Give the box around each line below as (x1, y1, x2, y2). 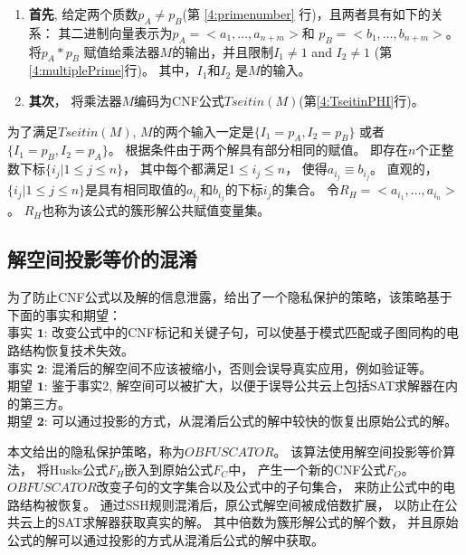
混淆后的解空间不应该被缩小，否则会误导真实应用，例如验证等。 (52, 358, 433, 377)
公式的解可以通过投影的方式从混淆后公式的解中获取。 (7, 530, 324, 549)
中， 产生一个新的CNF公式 (228, 459, 386, 478)
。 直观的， (370, 159, 438, 178)
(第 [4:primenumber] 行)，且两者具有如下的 (182, 5, 431, 23)
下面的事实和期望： (7, 305, 121, 324)
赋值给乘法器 (83, 42, 160, 61)
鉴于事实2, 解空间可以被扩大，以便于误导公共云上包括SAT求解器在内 (52, 376, 459, 395)
